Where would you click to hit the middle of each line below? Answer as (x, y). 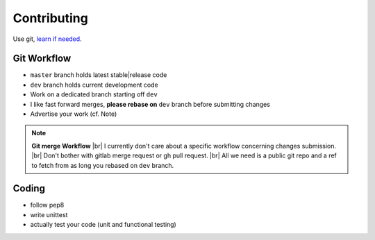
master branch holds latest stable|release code (99, 75)
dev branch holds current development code (94, 85)
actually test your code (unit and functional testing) (103, 225)
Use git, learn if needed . (48, 39)
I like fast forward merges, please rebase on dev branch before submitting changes (150, 104)
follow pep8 (47, 205)
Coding (29, 188)
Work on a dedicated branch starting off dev (94, 94)
